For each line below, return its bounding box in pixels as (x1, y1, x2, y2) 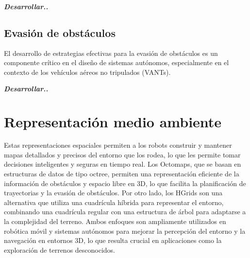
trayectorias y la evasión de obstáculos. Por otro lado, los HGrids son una (4, 188, 223, 198)
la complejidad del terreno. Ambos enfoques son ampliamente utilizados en (4, 216, 226, 226)
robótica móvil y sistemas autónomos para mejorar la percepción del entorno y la (4, 225, 246, 236)
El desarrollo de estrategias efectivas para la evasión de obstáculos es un (4, 48, 218, 58)
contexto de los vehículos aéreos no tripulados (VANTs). (4, 67, 171, 77)
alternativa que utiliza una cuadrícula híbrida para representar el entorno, (4, 197, 224, 207)
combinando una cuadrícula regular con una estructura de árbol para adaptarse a (4, 206, 246, 217)
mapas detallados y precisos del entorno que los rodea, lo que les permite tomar (4, 149, 241, 159)
